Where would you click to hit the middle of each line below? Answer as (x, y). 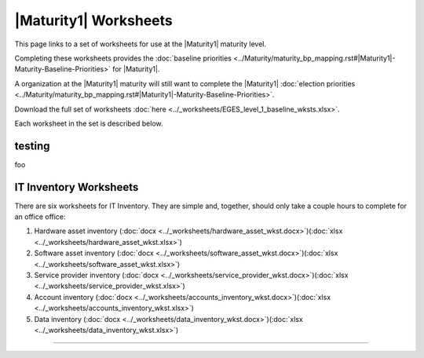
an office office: (40, 217)
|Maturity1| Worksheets (93, 20)
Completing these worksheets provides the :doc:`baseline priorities (123, 58)
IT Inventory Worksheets (77, 187)
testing (32, 146)
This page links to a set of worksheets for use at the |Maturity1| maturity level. (141, 44)
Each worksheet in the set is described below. (89, 123)
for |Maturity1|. (136, 69)
